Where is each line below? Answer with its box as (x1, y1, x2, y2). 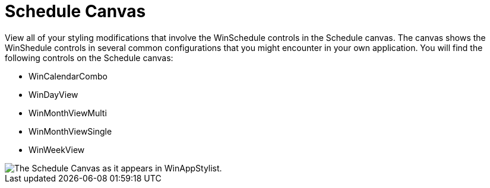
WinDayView (29, 89, 78, 100)
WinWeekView (29, 144, 85, 155)
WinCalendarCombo (29, 71, 108, 81)
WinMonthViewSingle (29, 126, 112, 136)
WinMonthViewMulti (29, 107, 107, 118)
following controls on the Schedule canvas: (5, 52, 173, 63)
